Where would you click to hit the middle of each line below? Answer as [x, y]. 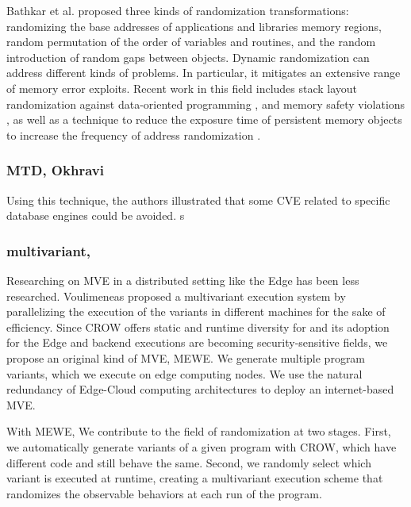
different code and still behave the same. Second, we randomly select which [189, 462]
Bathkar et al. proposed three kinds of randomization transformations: [178, 10]
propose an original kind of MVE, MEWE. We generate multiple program [186, 357]
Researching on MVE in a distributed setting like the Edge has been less [183, 280]
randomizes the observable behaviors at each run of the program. [164, 493]
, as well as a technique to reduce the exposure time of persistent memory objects [204, 119]
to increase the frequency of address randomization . [134, 134]
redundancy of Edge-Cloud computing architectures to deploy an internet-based [200, 389]
